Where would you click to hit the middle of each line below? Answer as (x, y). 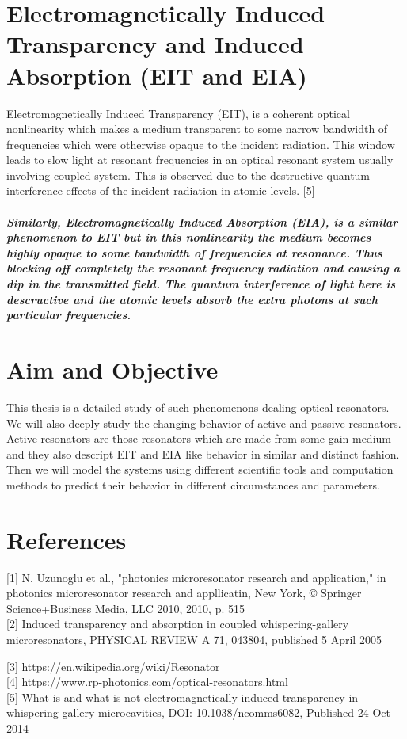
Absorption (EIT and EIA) (157, 75)
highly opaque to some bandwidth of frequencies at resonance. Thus (194, 252)
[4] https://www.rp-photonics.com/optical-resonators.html (147, 682)
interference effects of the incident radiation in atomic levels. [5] (161, 190)
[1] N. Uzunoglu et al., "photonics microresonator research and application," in (196, 577)
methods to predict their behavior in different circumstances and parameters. (193, 484)
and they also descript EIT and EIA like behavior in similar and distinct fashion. (203, 453)
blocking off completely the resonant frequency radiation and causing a (203, 268)
